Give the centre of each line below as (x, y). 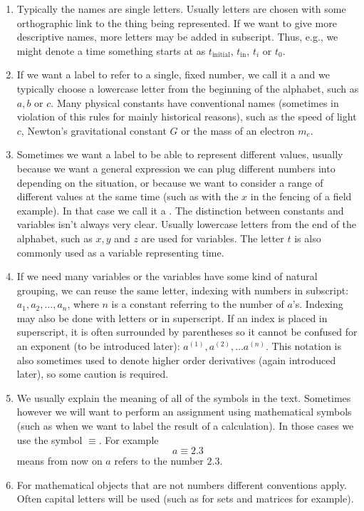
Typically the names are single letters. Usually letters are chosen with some (181, 9)
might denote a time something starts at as (111, 50)
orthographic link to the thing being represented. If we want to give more (177, 22)
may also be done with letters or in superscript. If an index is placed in (172, 318)
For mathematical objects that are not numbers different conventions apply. (182, 484)
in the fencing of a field (301, 196)
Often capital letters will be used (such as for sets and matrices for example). (185, 499)
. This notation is (304, 346)
